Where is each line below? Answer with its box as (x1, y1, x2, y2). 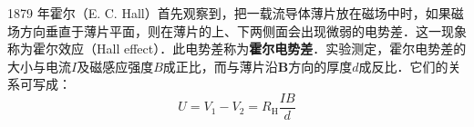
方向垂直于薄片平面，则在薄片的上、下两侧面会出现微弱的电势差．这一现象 (19, 21, 467, 40)
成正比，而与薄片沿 (162, 56, 278, 75)
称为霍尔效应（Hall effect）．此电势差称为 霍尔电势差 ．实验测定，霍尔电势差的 (7, 39, 467, 58)
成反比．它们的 (358, 56, 448, 75)
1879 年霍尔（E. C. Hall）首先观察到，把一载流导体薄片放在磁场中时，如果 (7, 4, 451, 22)
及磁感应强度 (77, 56, 154, 75)
